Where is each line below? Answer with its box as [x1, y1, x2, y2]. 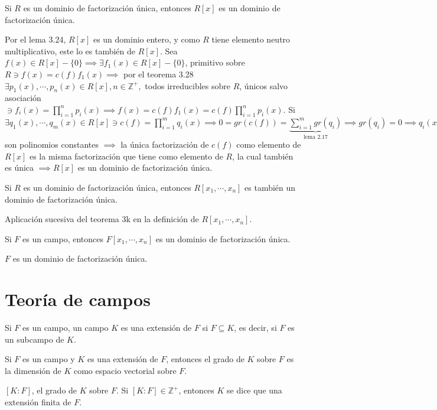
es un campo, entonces [22, 232, 104, 245]
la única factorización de [120, 138, 209, 151]
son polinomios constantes [5, 138, 99, 151]
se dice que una [227, 384, 282, 396]
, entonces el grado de [166, 353, 244, 365]
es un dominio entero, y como [93, 33, 200, 45]
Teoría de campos [5, 287, 151, 311]
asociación [5, 92, 41, 104]
